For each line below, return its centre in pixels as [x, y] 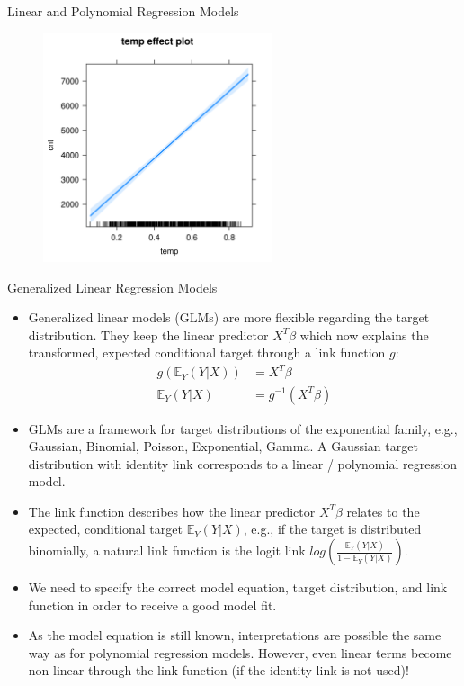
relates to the [383, 511]
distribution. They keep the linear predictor [148, 334]
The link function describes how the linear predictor [172, 511]
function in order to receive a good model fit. [152, 605]
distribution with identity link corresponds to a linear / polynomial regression [243, 463]
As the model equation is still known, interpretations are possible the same [235, 635]
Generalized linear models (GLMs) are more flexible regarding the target [229, 317]
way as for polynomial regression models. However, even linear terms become [240, 652]
